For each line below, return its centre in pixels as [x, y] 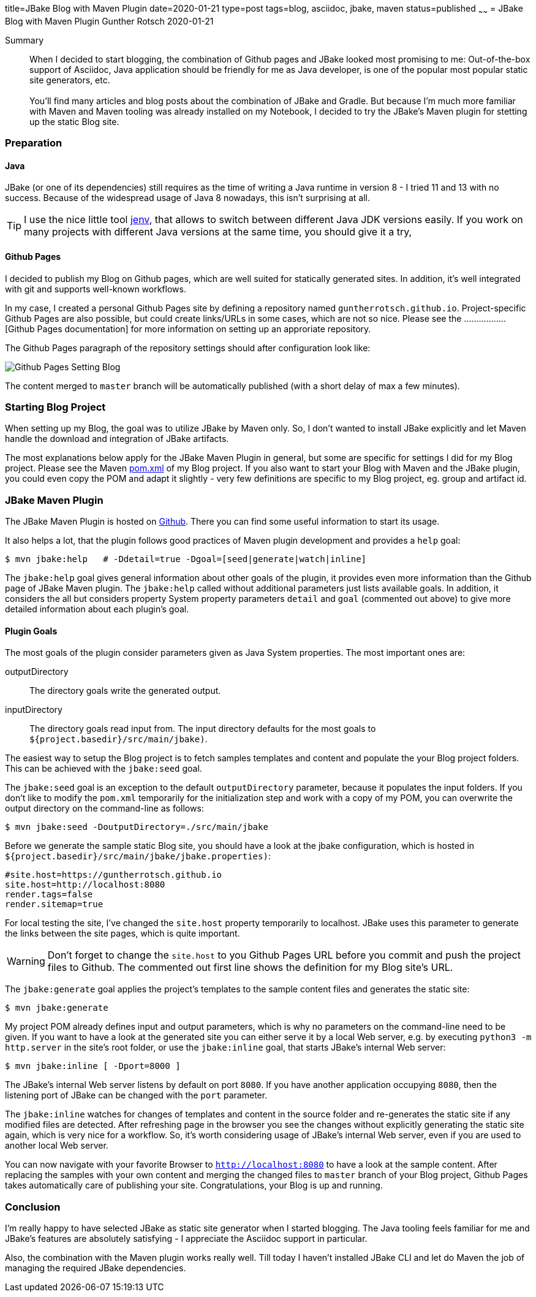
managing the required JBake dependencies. [96, 1268]
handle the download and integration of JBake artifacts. [117, 439]
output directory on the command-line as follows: [104, 808]
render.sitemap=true [54, 904]
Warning [26, 961]
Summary [25, 40]
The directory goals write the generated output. [125, 691]
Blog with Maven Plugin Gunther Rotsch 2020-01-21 [109, 21]
